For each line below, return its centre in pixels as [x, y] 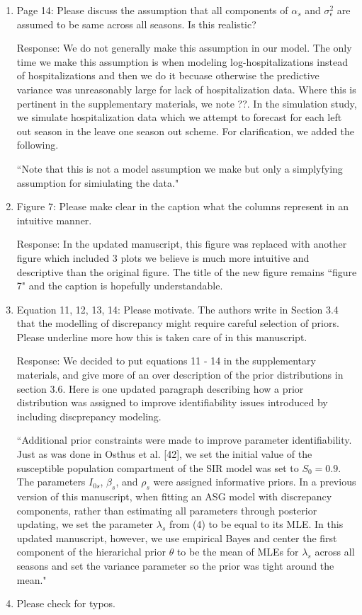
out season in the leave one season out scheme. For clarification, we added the [186, 131]
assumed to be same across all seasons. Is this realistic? [136, 24]
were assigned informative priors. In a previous [255, 482]
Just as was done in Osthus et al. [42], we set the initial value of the [164, 454]
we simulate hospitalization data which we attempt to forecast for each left [179, 117]
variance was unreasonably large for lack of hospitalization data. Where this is [186, 89]
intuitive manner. [54, 220]
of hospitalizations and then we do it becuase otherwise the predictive [168, 75]
